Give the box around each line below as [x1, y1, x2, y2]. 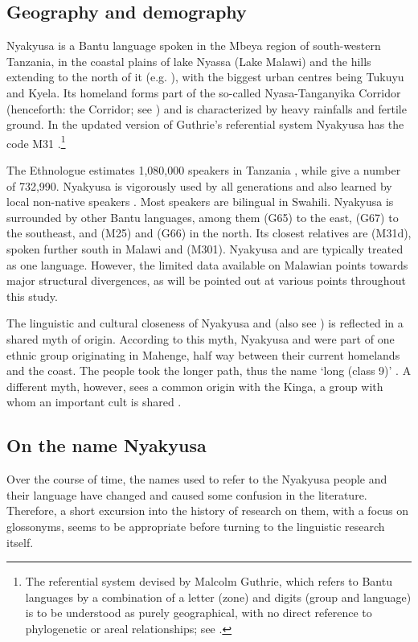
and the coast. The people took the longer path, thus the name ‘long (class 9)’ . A [6, 362, 412, 379]
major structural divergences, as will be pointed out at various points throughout [6, 272, 406, 289]
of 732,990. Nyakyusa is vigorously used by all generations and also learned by [6, 177, 392, 194]
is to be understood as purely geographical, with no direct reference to [25, 604, 372, 621]
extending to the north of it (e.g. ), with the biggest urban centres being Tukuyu [6, 68, 404, 85]
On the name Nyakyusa [6, 433, 207, 458]
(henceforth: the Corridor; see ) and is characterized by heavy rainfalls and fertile [6, 100, 407, 117]
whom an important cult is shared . [6, 393, 182, 410]
